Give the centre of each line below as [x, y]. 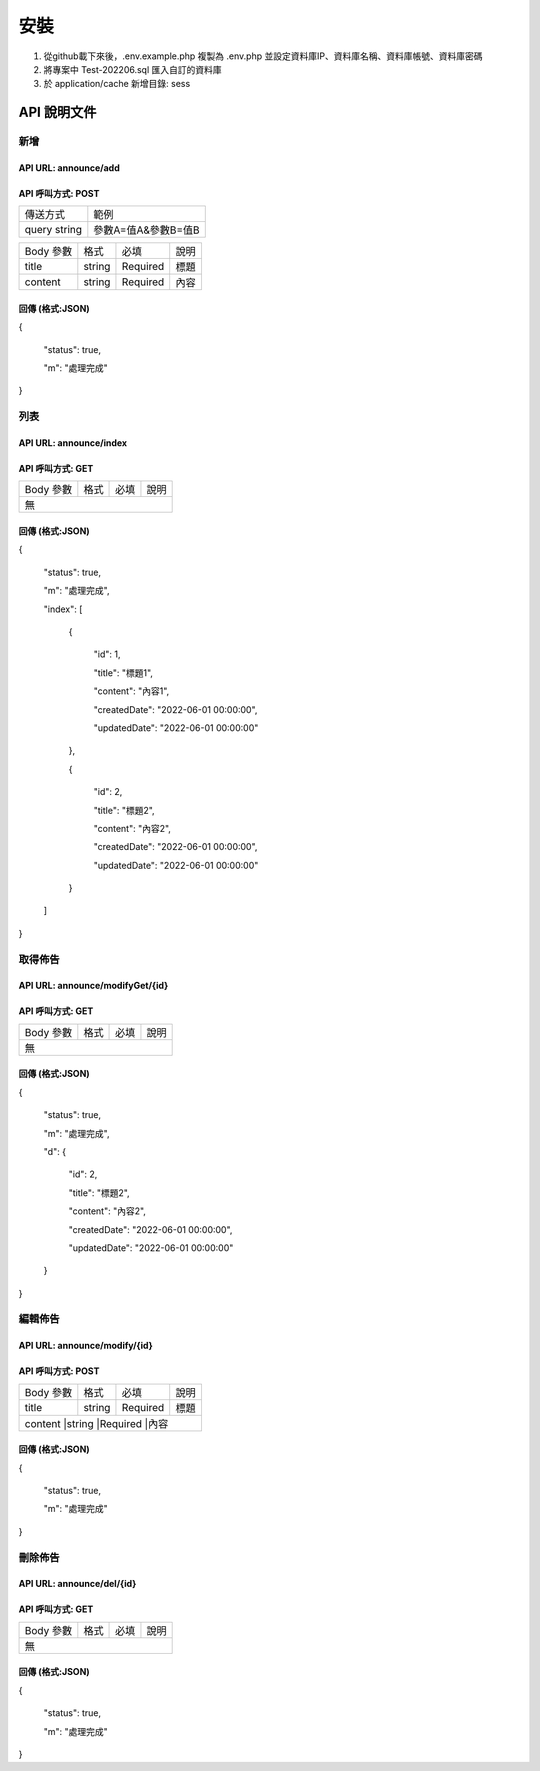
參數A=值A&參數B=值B [146, 230]
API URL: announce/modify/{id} [86, 1346]
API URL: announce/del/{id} [77, 1584]
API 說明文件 [57, 112]
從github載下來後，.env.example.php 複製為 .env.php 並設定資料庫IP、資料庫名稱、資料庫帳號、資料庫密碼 [263, 56]
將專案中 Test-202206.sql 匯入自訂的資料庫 [132, 69]
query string [53, 230]
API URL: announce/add [69, 167]
